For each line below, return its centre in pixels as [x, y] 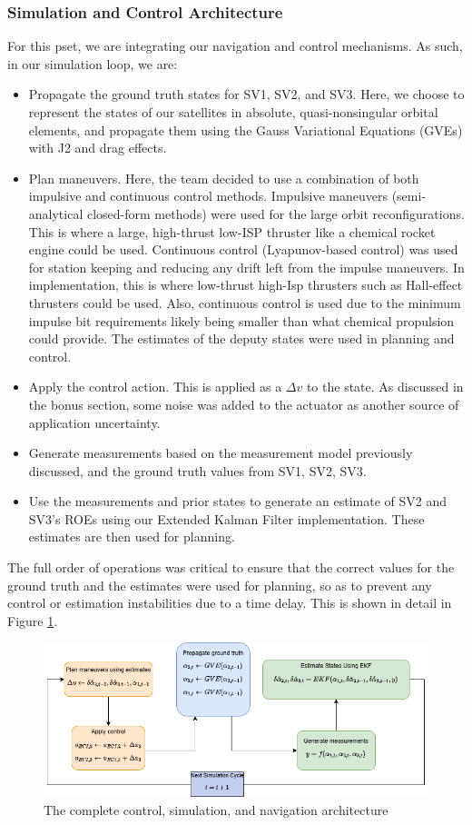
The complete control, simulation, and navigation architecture [216, 809]
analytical [56, 213]
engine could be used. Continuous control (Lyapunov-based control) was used [243, 249]
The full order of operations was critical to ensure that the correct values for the [231, 567]
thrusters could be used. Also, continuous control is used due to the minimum [245, 302]
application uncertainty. [94, 422]
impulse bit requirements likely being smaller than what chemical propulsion [241, 320]
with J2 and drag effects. [98, 148]
